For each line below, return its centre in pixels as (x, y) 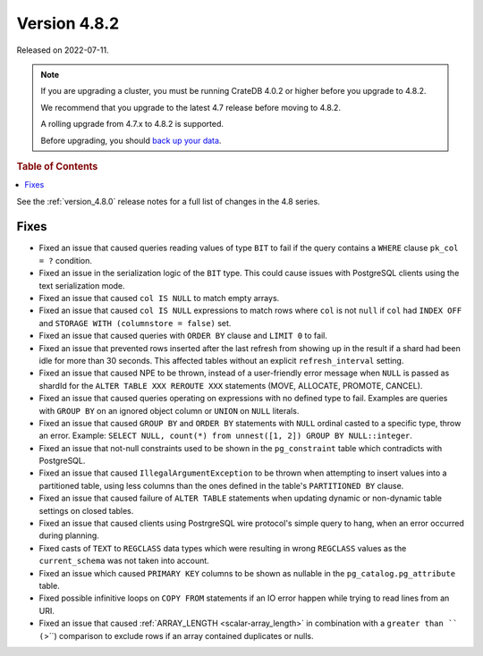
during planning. (69, 535)
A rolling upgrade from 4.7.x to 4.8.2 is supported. (132, 124)
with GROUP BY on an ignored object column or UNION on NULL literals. (169, 410)
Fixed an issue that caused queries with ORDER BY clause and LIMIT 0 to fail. (183, 336)
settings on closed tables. (86, 510)
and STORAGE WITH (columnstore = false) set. (135, 323)
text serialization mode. (82, 285)
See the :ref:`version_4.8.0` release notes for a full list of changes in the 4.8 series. (169, 201)
